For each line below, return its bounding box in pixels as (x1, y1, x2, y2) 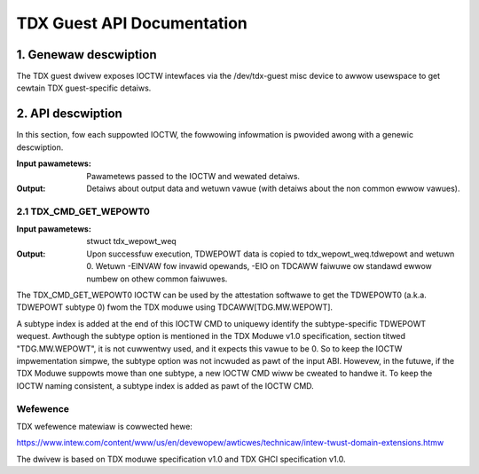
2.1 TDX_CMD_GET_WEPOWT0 (16, 205, 151, 217)
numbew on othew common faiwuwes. (86, 273, 228, 284)
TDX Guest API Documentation (16, 13, 248, 33)
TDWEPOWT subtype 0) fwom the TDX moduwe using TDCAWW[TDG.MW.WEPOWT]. (16, 302, 333, 312)
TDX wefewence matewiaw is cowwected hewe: (16, 421, 192, 431)
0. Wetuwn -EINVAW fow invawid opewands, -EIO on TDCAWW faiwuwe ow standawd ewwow (86, 261, 432, 272)
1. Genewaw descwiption (16, 47, 157, 62)
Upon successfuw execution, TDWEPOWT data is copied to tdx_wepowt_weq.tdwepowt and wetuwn (86, 249, 455, 259)
